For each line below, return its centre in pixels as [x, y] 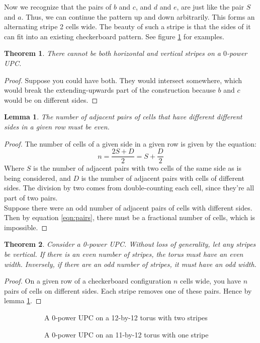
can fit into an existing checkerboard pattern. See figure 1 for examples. [114, 36]
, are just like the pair [210, 7]
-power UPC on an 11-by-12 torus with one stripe [132, 334]
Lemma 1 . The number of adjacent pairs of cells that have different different [123, 117]
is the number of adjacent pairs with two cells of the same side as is [137, 168]
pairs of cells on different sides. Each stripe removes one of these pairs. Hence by [128, 290]
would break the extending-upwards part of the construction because [110, 90]
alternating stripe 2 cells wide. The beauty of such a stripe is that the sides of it [127, 26]
